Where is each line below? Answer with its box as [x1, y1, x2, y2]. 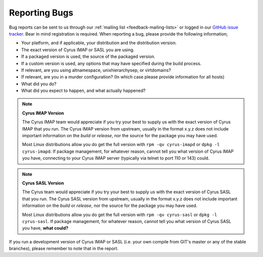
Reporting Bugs [9, 7, 74, 18]
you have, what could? [22, 225, 69, 231]
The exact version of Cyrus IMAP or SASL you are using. [21, 47, 135, 53]
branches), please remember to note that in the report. [9, 246, 119, 252]
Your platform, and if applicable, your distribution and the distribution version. [21, 40, 177, 46]
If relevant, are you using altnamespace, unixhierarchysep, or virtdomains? [21, 67, 171, 73]
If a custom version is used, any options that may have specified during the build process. [21, 60, 202, 66]
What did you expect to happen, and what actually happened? [21, 88, 146, 93]
